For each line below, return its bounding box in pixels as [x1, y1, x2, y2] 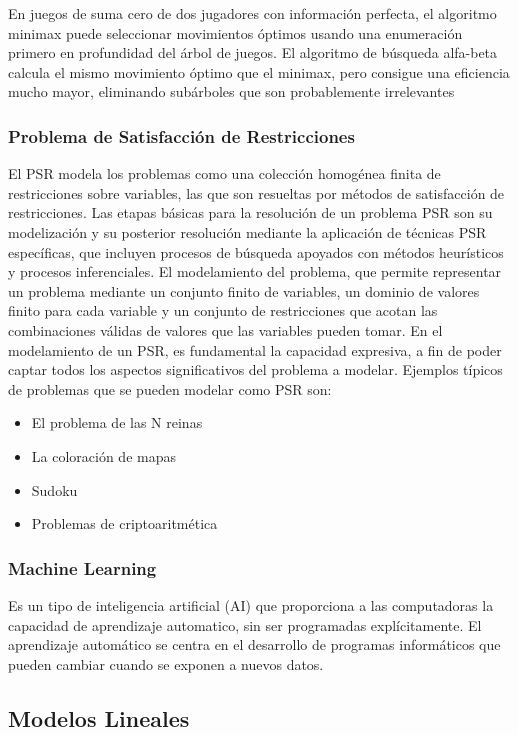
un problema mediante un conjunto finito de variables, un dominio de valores [8, 280, 480, 301]
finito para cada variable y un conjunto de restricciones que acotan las [8, 300, 438, 321]
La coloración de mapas [31, 445, 176, 466]
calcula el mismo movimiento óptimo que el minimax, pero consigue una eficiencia [8, 61, 510, 82]
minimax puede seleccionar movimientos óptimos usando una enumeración [8, 22, 463, 43]
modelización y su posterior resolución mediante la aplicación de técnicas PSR [8, 221, 487, 242]
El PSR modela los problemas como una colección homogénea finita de [8, 163, 441, 184]
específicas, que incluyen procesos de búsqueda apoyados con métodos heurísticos [8, 241, 504, 262]
